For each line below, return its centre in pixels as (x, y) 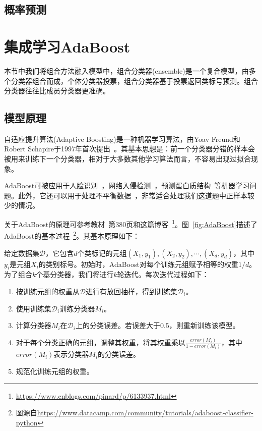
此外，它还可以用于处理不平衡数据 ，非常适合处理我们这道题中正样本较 (136, 195)
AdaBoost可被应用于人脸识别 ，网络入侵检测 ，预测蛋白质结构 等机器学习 (127, 185)
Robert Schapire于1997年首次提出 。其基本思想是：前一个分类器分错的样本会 (130, 149)
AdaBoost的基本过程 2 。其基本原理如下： (72, 235)
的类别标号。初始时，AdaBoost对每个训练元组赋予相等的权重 (138, 264)
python (27, 422)
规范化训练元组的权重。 (55, 371)
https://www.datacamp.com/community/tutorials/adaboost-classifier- (145, 413)
